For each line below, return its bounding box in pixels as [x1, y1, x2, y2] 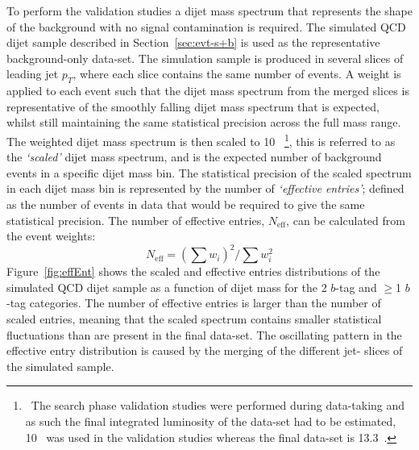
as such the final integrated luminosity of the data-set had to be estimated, [25, 413, 396, 430]
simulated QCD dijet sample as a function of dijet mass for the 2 [6, 278, 327, 295]
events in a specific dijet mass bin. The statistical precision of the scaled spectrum [6, 164, 412, 181]
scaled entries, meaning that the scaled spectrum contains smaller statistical [6, 310, 382, 327]
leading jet [6, 65, 59, 82]
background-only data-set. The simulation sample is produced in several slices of [6, 49, 404, 66]
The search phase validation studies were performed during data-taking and [31, 397, 405, 414]
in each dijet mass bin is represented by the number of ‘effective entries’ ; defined [6, 180, 404, 197]
